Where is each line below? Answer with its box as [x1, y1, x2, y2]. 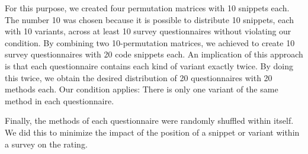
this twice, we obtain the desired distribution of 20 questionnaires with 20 [5, 71, 272, 84]
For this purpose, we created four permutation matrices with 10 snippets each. [5, 2, 290, 14]
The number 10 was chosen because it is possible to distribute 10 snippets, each [5, 13, 294, 25]
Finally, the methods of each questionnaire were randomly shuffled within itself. [5, 114, 294, 127]
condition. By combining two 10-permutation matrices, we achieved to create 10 [5, 36, 295, 49]
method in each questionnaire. [5, 94, 114, 107]
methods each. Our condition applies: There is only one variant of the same [5, 83, 278, 95]
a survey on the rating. [5, 137, 88, 150]
